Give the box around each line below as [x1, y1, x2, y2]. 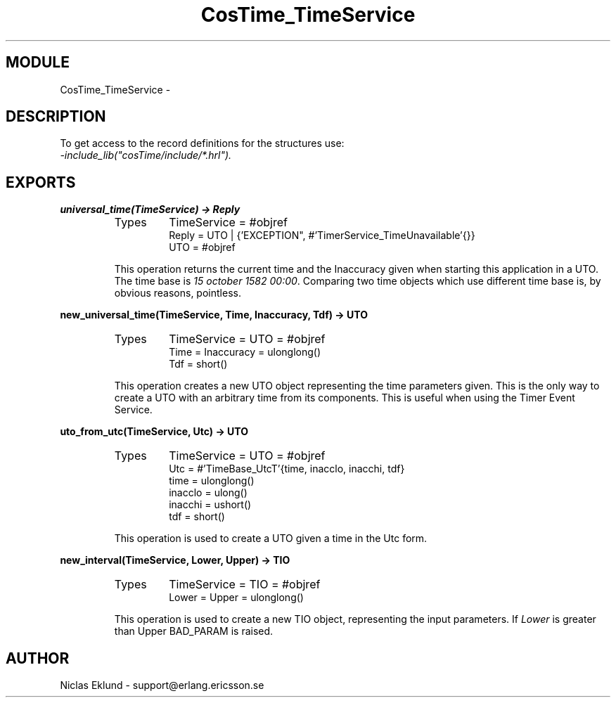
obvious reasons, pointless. [114, 287, 241, 299]
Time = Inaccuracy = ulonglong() [169, 346, 321, 359]
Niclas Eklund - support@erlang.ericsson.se [60, 679, 264, 692]
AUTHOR [6, 649, 70, 667]
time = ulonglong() [169, 475, 255, 487]
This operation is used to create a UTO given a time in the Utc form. [114, 532, 428, 545]
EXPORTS [6, 173, 76, 191]
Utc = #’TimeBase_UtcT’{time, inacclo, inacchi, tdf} [169, 463, 405, 475]
